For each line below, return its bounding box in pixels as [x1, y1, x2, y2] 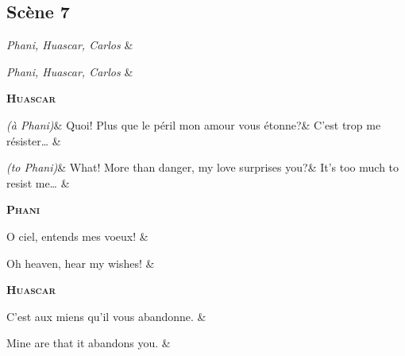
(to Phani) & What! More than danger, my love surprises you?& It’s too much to [6, 159, 399, 176]
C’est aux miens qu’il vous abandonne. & [6, 308, 206, 324]
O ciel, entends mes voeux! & [6, 227, 148, 244]
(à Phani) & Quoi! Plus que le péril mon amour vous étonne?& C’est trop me [6, 116, 381, 133]
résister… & [6, 132, 61, 149]
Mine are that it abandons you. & [6, 335, 171, 351]
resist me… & [6, 174, 70, 191]
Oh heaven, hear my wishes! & [6, 254, 155, 271]
